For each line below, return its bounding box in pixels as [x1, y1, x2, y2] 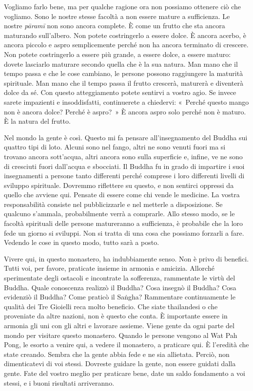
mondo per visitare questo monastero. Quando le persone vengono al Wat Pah [4, 330, 237, 340]
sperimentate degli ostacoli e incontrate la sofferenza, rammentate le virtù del [4, 273, 235, 283]
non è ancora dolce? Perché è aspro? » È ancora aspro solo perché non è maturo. [4, 106, 246, 116]
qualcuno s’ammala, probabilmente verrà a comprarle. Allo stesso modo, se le [4, 208, 235, 219]
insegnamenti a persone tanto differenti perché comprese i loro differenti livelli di [4, 170, 245, 181]
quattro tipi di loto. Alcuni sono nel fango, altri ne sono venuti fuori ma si [4, 142, 226, 152]
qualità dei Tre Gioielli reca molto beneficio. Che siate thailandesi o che [4, 301, 218, 311]
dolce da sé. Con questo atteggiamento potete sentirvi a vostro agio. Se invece [4, 87, 236, 97]
